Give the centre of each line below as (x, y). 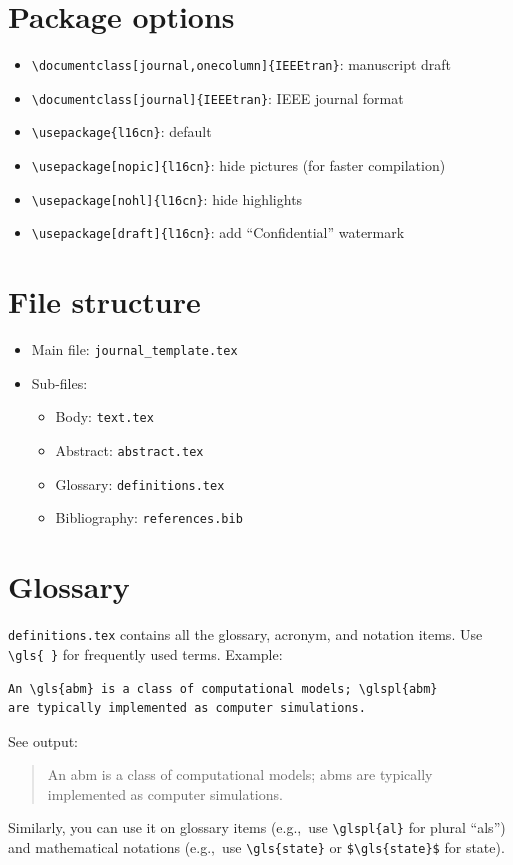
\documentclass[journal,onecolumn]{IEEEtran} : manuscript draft (241, 64)
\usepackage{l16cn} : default (121, 131)
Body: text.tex (104, 416)
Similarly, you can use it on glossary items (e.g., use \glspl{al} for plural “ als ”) (257, 827)
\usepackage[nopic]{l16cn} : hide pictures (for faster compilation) (238, 165)
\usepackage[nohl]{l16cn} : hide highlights (167, 198)
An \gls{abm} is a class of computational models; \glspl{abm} (223, 688)
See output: (43, 740)
